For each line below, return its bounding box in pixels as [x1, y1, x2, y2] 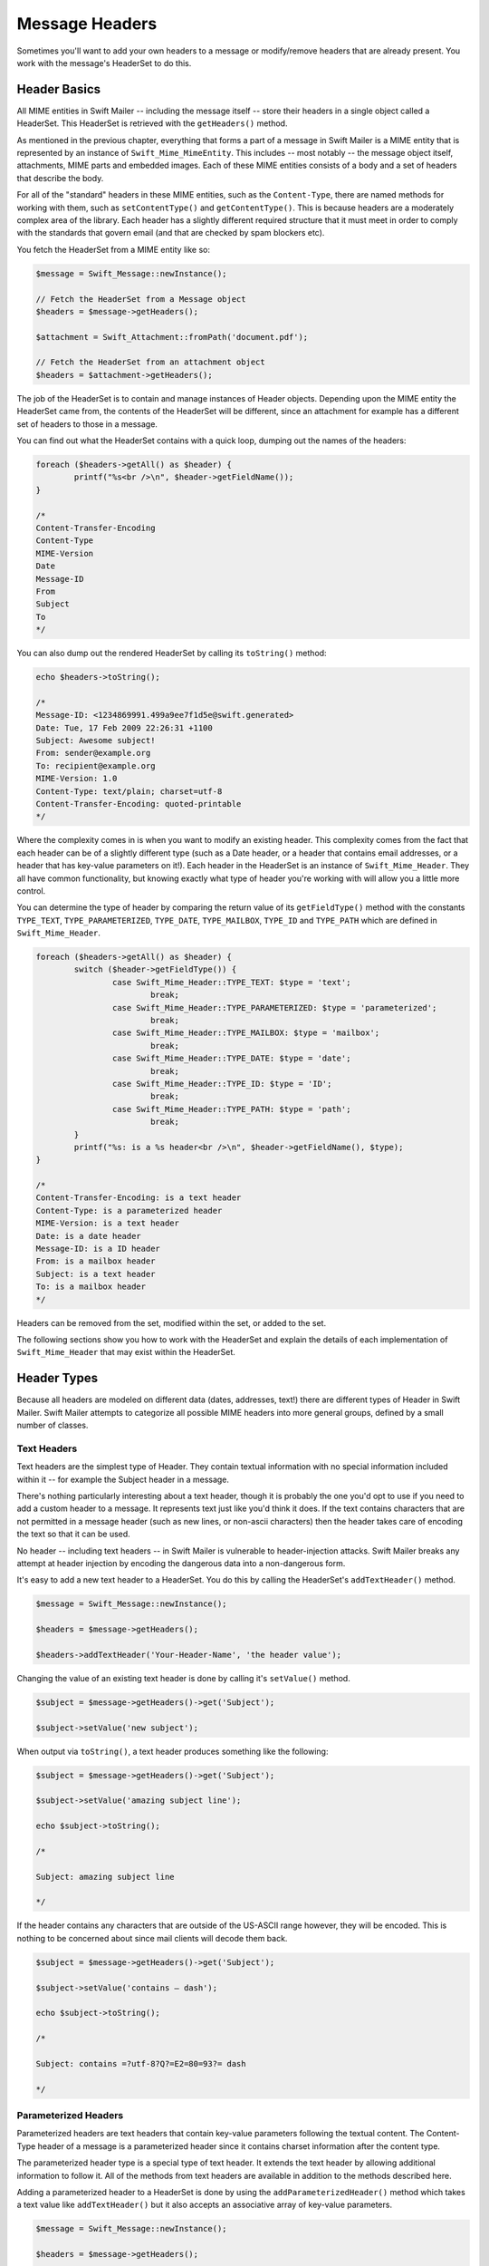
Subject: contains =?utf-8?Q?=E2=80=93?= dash [35, 2058, 246, 2068]
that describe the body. [16, 172, 104, 183]
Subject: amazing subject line [35, 1872, 176, 1882]
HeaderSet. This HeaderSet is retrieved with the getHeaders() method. [16, 118, 288, 129]
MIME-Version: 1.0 [35, 773, 118, 784]
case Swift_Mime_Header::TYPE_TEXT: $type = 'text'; [111, 977, 351, 987]
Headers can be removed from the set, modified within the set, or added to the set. [16, 1317, 326, 1328]
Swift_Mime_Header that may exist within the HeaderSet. [16, 1347, 235, 1358]
